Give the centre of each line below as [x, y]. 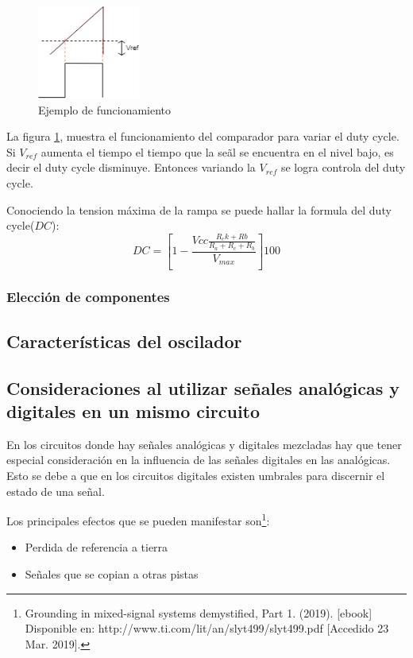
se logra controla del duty [343, 167]
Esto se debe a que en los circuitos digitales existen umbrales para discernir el [196, 475]
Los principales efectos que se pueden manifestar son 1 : [138, 519]
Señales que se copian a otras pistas [112, 573]
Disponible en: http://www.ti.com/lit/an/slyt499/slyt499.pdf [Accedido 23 [207, 628]
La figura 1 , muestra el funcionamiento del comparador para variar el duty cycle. [203, 136]
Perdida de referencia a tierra [96, 547]
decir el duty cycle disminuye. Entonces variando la [131, 167]
